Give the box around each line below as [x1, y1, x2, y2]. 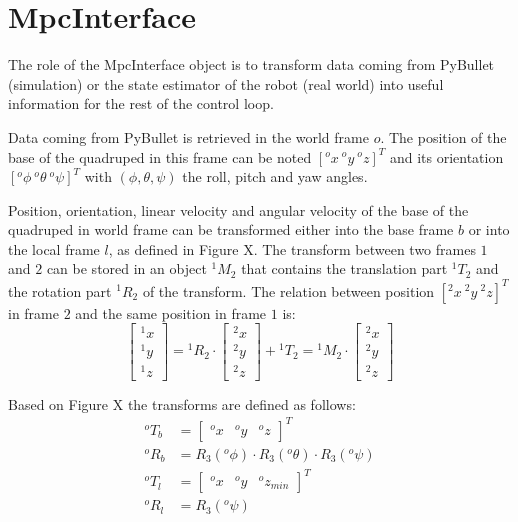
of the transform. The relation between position [142, 280, 435, 301]
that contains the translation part [241, 258, 448, 279]
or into [468, 219, 510, 240]
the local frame [8, 238, 100, 259]
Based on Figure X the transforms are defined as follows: [8, 393, 356, 414]
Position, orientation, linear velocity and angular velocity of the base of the [8, 199, 469, 220]
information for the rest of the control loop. [8, 93, 274, 114]
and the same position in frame [75, 302, 267, 323]
